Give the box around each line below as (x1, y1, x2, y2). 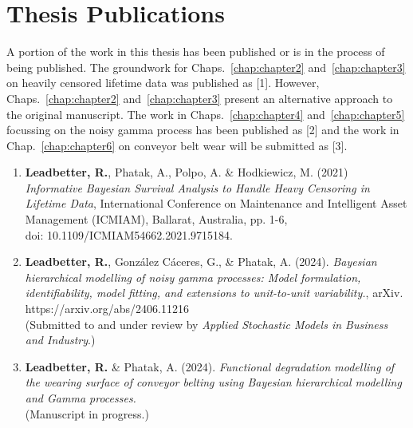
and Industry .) (25, 331, 96, 348)
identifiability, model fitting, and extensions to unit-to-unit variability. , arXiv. (25, 284, 403, 301)
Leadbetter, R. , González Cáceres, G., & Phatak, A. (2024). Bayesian (25, 253, 377, 270)
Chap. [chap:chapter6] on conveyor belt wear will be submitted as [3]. (6, 137, 348, 153)
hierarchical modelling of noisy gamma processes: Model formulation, (25, 268, 361, 285)
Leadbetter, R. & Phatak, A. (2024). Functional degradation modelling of (25, 358, 395, 374)
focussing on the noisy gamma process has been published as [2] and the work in (6, 121, 399, 138)
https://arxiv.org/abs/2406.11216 (25, 300, 190, 317)
